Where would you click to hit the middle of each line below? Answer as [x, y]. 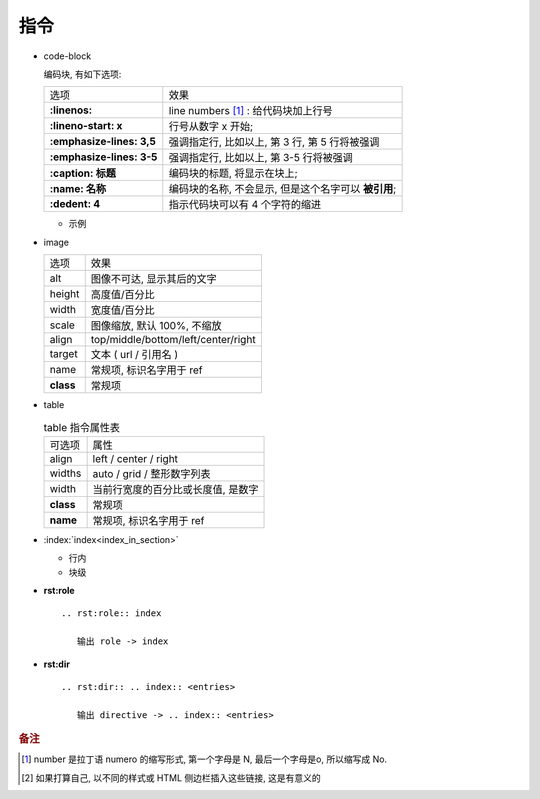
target [64, 354]
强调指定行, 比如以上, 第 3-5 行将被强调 [261, 158]
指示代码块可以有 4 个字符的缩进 [245, 205]
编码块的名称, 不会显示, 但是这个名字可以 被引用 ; [282, 189]
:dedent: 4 [75, 204]
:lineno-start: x [86, 126]
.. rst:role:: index [111, 613]
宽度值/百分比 [122, 310]
